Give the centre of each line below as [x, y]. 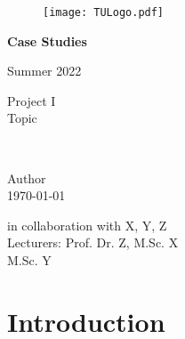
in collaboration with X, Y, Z [87, 225]
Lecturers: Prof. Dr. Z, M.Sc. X [93, 242]
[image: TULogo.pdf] [104, 12]
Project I [32, 100]
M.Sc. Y [29, 260]
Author [27, 178]
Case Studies [47, 40]
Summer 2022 [44, 71]
